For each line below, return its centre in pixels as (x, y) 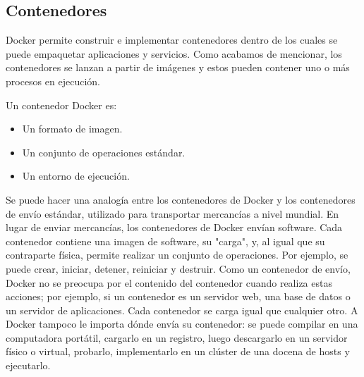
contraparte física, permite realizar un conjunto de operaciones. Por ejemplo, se (177, 255)
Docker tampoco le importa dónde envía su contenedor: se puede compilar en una (182, 324)
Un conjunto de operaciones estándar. (104, 152)
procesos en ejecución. (53, 81)
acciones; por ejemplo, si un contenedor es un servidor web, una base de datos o (178, 296)
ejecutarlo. (28, 365)
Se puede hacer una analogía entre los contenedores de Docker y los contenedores (181, 199)
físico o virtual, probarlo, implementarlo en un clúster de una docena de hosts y (178, 351)
